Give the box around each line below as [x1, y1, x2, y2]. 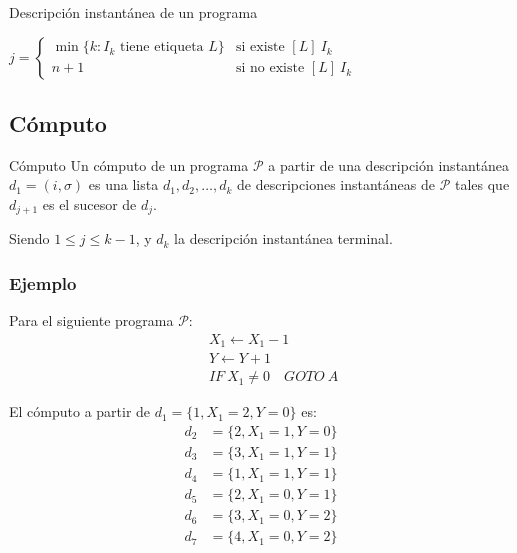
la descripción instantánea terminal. [174, 228, 393, 249]
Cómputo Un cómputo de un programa [9, 154, 249, 175]
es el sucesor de [42, 193, 137, 214]
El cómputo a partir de [9, 401, 151, 422]
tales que [454, 174, 510, 195]
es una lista [88, 174, 159, 195]
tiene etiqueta [120, 40, 204, 55]
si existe [235, 40, 285, 55]
